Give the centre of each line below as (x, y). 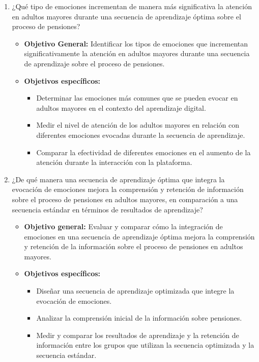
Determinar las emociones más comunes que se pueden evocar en (137, 98)
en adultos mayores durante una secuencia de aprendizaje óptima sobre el (126, 16)
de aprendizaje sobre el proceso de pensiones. (94, 63)
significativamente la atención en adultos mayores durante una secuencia (137, 53)
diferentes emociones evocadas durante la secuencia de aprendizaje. (141, 135)
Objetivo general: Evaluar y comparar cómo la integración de (123, 226)
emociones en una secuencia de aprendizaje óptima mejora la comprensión (139, 236)
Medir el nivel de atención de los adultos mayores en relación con (138, 125)
